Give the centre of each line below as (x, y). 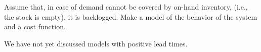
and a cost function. (35, 27)
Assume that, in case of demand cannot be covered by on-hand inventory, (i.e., (126, 7)
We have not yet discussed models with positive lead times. (96, 43)
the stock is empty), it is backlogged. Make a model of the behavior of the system (131, 16)
